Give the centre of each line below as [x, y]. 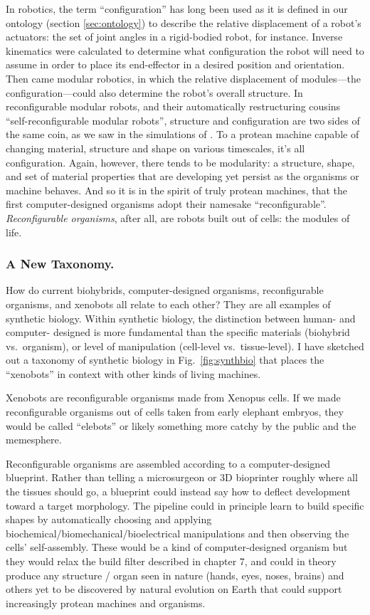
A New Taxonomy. [60, 264]
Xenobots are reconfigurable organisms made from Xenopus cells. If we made [173, 398]
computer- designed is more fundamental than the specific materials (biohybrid [178, 332]
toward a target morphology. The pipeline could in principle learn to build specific [185, 505]
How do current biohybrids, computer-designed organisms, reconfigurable [165, 290]
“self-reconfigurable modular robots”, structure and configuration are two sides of [183, 120]
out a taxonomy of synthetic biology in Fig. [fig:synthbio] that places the [165, 360]
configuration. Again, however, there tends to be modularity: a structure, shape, [180, 162]
